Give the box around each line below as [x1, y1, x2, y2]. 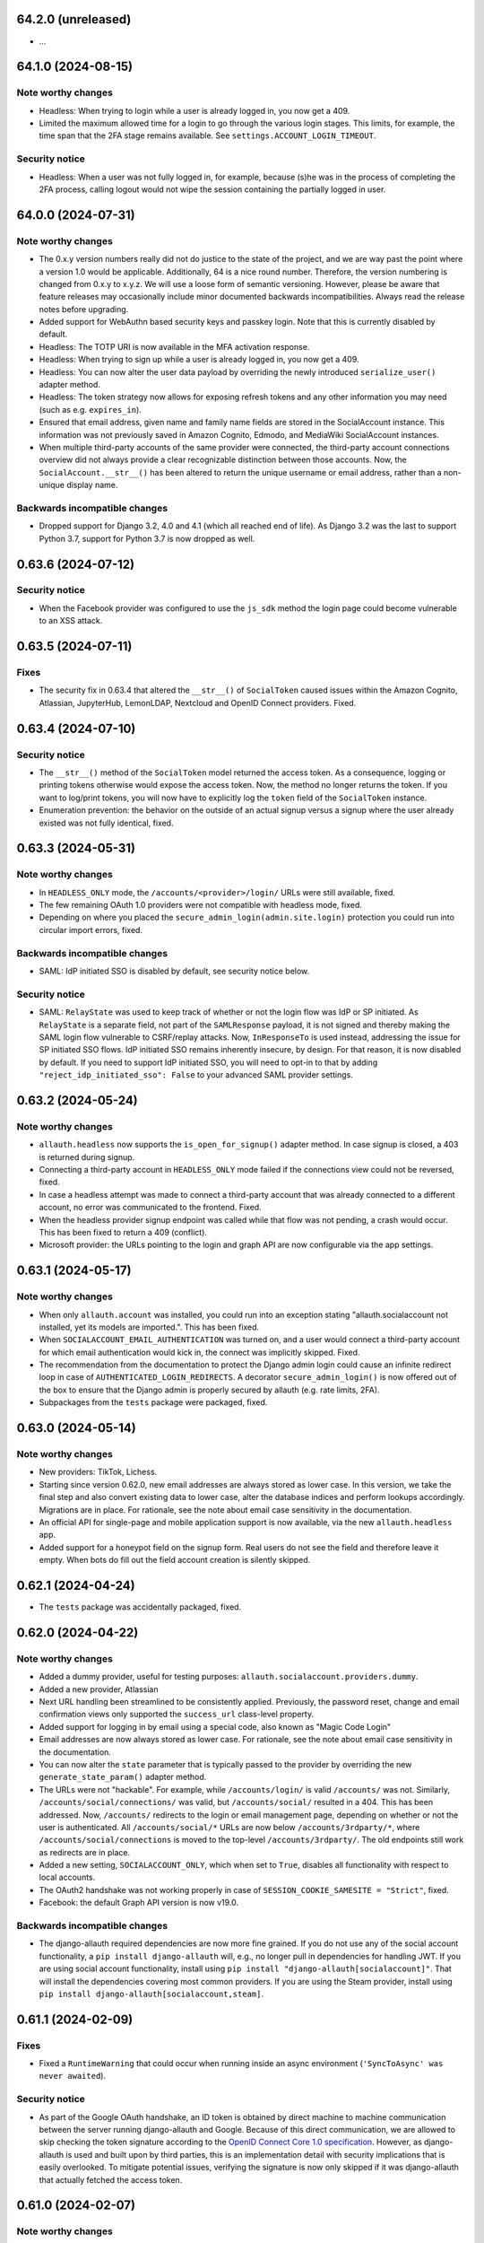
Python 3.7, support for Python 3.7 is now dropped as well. [39, 533, 255, 544]
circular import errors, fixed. [39, 924, 143, 935]
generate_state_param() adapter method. [39, 1772, 207, 1783]
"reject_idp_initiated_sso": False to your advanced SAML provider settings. [39, 1069, 353, 1080]
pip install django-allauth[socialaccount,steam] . [39, 1988, 264, 1999]
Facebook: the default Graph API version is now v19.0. [39, 1898, 239, 1908]
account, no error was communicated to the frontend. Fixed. [39, 1202, 262, 1213]
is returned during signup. [39, 1151, 135, 1162]
